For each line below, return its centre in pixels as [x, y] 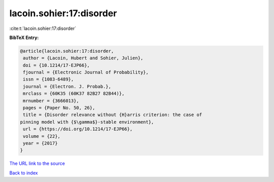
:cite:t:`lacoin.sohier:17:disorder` [43, 28]
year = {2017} [40, 143]
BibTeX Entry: [24, 38]
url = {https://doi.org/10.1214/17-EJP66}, [78, 129]
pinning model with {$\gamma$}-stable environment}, [87, 122]
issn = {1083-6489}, [48, 79]
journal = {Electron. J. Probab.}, [67, 86]
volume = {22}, [42, 136]
